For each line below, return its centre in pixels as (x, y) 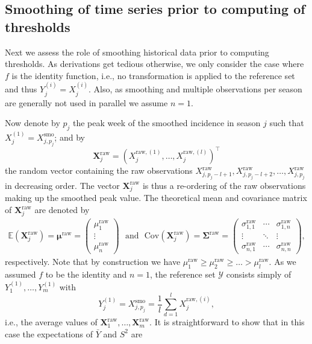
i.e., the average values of (51, 322)
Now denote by (33, 123)
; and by (70, 137)
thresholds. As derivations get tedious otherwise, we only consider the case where (154, 64)
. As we (282, 262)
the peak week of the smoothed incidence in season (167, 123)
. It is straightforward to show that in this (227, 322)
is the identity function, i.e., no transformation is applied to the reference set (153, 75)
